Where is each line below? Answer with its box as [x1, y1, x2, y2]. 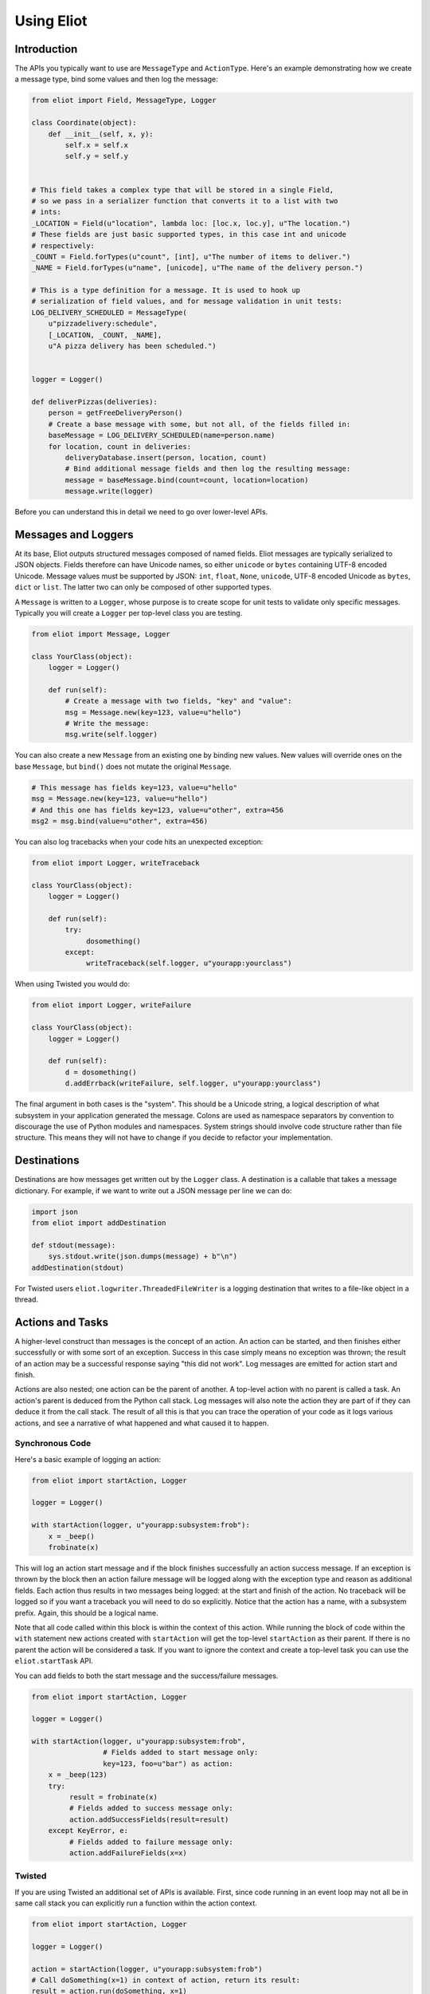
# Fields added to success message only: [68, 1803, 234, 1813]
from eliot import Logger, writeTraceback [31, 858, 200, 867]
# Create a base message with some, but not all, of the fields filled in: [48, 420, 351, 428]
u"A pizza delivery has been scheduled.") [48, 341, 217, 351]
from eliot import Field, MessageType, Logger [31, 96, 217, 105]
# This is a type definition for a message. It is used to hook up [31, 286, 301, 295]
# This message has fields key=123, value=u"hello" [31, 782, 238, 792]
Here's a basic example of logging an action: [14, 1454, 162, 1464]
